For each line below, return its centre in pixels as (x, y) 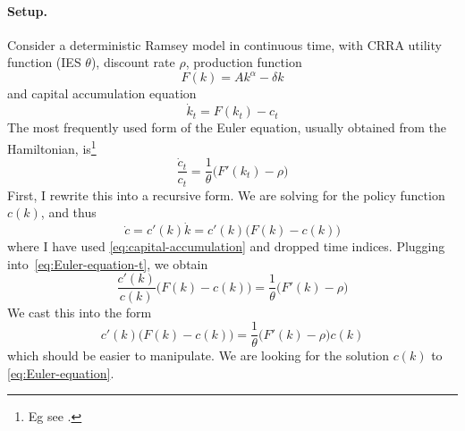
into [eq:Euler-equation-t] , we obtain (108, 263)
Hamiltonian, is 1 (52, 147)
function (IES (44, 62)
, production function (244, 62)
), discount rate (133, 62)
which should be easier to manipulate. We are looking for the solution (198, 355)
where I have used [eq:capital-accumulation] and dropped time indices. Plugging (226, 246)
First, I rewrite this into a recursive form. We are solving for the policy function (226, 194)
